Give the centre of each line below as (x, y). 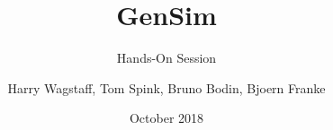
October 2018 (166, 118)
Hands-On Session (166, 58)
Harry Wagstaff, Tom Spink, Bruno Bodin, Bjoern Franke (166, 87)
